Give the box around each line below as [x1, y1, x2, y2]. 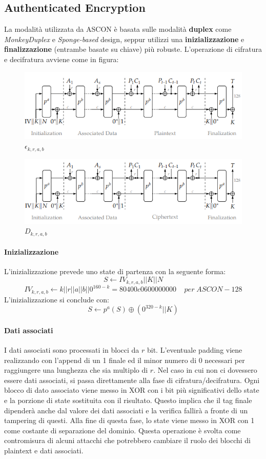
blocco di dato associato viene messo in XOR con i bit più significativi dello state [4, 385, 259, 395]
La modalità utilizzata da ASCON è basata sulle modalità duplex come [4, 24, 232, 34]
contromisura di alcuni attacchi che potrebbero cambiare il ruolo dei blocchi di [4, 435, 251, 446]
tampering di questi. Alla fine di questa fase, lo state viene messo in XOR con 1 [4, 415, 255, 426]
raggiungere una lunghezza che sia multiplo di [4, 365, 148, 375]
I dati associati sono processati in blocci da [4, 345, 139, 355]
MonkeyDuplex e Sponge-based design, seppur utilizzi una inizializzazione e [4, 33, 244, 44]
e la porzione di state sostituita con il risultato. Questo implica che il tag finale [4, 395, 252, 406]
